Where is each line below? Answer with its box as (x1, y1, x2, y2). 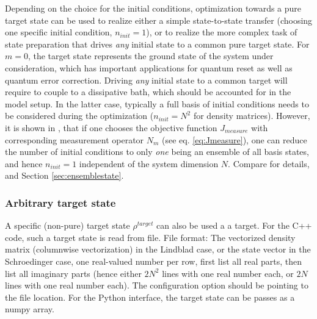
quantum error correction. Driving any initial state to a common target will (5, 73, 288, 86)
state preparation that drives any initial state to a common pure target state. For (5, 37, 310, 50)
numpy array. (5, 303, 54, 315)
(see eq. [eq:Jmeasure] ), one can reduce (162, 133, 307, 146)
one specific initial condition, (5, 26, 112, 38)
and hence (5, 157, 43, 170)
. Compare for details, (228, 157, 310, 170)
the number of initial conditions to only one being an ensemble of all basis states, (5, 145, 309, 158)
